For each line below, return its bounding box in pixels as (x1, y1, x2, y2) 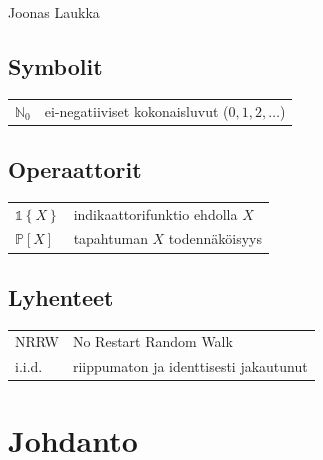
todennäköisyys (168, 228, 262, 249)
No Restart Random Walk (72, 331, 233, 352)
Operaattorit (8, 154, 142, 185)
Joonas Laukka (8, 2, 100, 22)
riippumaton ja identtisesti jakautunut (72, 356, 308, 377)
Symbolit (8, 50, 103, 81)
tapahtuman (73, 228, 148, 249)
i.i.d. (15, 356, 43, 377)
